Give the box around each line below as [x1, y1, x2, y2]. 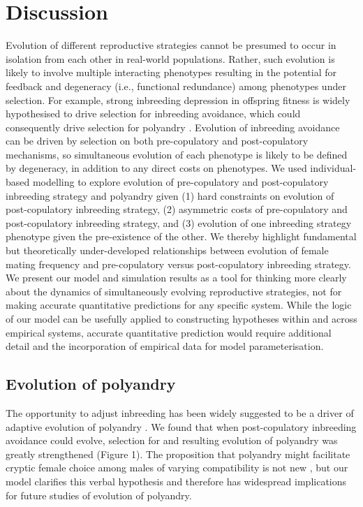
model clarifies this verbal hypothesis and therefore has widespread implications [6, 473, 347, 488]
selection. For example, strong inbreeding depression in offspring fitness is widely [6, 92, 350, 107]
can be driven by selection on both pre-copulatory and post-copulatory [6, 133, 309, 148]
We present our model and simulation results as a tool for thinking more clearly [6, 270, 347, 285]
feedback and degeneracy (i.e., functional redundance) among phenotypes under [6, 78, 346, 93]
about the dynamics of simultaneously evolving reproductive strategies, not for [6, 284, 342, 298]
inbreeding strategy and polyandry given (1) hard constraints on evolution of [6, 188, 334, 203]
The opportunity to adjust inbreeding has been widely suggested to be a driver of [6, 405, 354, 420]
